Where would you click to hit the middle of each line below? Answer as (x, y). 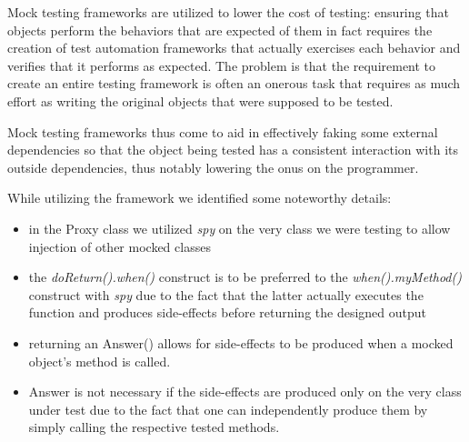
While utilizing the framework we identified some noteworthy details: (200, 198)
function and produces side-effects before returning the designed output (228, 312)
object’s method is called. (100, 361)
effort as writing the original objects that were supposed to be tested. (200, 100)
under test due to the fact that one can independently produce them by (228, 409)
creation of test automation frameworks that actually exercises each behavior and (234, 48)
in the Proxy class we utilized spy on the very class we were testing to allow (239, 228)
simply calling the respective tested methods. (154, 427)
